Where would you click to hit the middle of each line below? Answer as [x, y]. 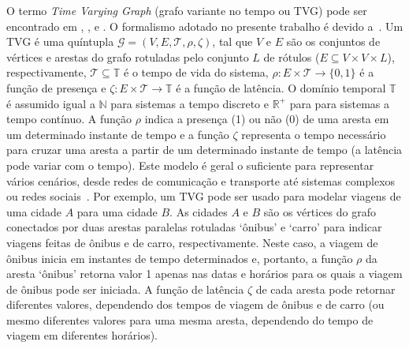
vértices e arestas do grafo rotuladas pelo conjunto [128, 56]
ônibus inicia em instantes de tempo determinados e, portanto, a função [180, 258]
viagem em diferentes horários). [82, 335]
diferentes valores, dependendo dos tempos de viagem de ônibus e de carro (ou [195, 304]
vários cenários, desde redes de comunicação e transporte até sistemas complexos [201, 180]
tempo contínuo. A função [69, 119]
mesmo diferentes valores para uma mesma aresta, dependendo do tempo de [190, 319]
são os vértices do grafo [320, 211]
